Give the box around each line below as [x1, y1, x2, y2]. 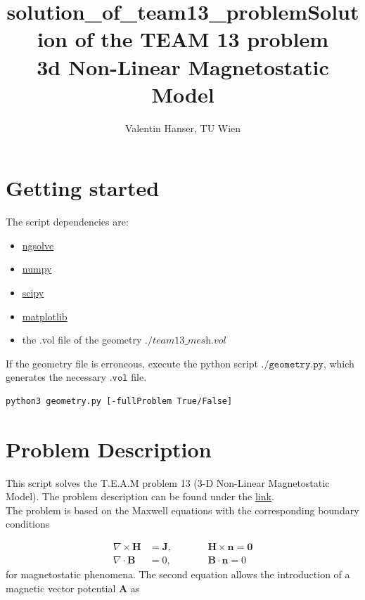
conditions [6, 516, 50, 531]
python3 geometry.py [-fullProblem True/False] [6, 396, 233, 406]
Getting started [6, 174, 160, 202]
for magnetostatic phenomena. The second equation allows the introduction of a [6, 567, 350, 582]
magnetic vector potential [6, 580, 116, 595]
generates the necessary [6, 370, 106, 384]
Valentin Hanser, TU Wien [124, 120, 241, 135]
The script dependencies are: [6, 214, 129, 229]
